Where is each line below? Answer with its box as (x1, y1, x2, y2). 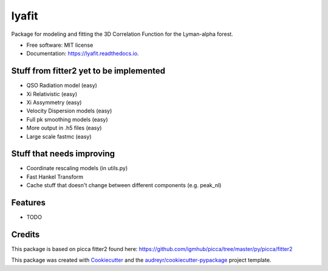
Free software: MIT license (26, 41, 94, 49)
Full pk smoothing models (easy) (26, 115, 109, 123)
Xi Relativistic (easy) (26, 90, 78, 97)
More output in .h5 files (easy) (26, 125, 102, 132)
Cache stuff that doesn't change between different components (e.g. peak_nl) (26, 182, 222, 189)
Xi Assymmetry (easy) (26, 99, 82, 106)
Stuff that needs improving (11, 149, 115, 159)
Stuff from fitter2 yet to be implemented (11, 66, 165, 76)
